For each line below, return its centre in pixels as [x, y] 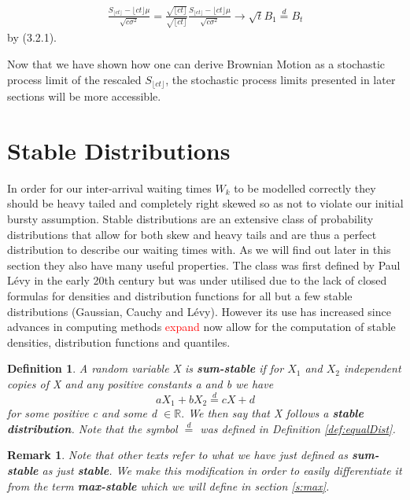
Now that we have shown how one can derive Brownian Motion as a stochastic [196, 64]
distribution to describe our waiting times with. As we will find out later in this [199, 250]
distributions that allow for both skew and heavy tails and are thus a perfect [192, 234]
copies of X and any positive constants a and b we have [140, 383]
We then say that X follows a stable [276, 413]
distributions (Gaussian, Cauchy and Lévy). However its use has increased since [199, 311]
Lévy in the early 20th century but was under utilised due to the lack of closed [197, 280]
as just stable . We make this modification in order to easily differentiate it [222, 470]
